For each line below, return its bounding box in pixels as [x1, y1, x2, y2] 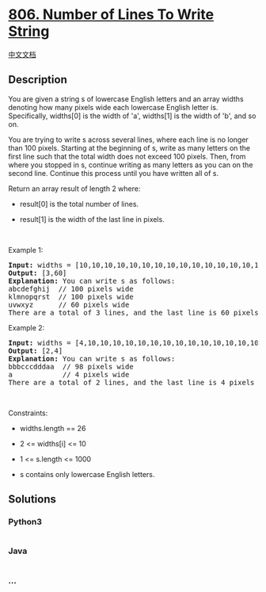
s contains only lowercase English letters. [19, 469, 155, 479]
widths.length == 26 [19, 423, 86, 433]
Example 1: [8, 245, 44, 254]
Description [8, 73, 67, 86]
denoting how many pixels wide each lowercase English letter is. [8, 102, 218, 112]
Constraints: [8, 408, 48, 418]
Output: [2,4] [8, 346, 63, 355]
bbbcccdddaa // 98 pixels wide [8, 362, 134, 371]
